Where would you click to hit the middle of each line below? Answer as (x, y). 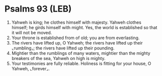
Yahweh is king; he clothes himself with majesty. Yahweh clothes (76, 22)
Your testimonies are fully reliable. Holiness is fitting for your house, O (81, 63)
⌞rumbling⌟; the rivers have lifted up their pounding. (63, 48)
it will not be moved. (32, 32)
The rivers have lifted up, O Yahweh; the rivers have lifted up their (77, 43)
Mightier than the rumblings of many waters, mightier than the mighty (81, 53)
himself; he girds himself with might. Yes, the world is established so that (84, 27)
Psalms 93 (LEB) (38, 9)
